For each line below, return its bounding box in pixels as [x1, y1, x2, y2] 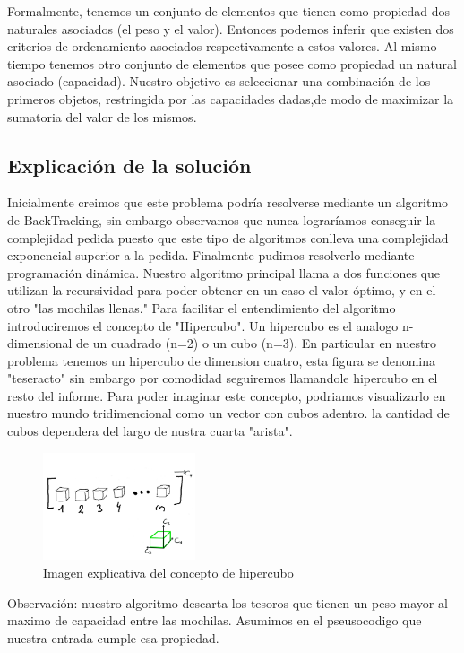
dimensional [7, 334, 73, 353]
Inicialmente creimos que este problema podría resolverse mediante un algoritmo [7, 193, 449, 212]
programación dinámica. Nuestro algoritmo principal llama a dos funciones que [7, 263, 441, 282]
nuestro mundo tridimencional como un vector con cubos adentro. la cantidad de [7, 404, 450, 422]
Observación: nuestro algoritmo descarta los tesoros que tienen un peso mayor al [7, 593, 448, 612]
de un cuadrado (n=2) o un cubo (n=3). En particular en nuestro [76, 334, 436, 353]
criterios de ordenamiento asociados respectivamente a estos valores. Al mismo [7, 37, 437, 56]
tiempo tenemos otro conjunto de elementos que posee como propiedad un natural [7, 54, 457, 73]
